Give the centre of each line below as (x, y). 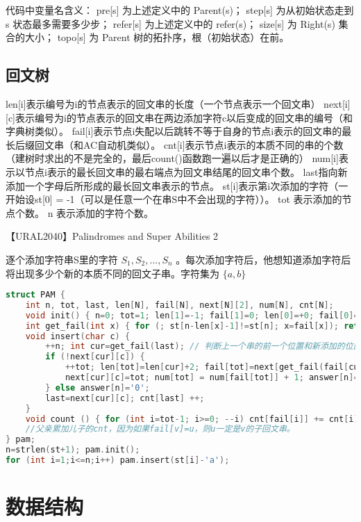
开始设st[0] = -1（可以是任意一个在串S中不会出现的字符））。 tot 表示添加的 (174, 199)
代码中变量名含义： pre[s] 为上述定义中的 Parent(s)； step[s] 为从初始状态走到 (180, 10)
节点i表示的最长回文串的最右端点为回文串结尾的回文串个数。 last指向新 (186, 171)
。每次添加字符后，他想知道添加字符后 (263, 259)
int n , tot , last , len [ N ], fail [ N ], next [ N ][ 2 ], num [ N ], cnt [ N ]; (179, 305)
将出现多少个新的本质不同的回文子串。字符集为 (112, 273)
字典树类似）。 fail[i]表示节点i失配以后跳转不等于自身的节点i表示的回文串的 (174, 131)
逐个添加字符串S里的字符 (62, 259)
